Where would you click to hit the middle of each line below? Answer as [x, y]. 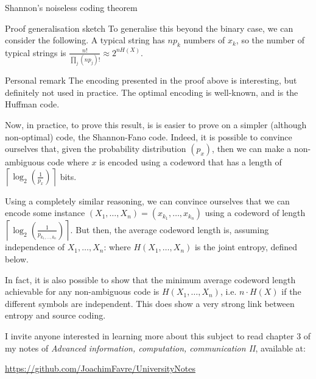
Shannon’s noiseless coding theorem [71, 7]
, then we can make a [252, 149]
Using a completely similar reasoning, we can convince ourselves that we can [147, 200]
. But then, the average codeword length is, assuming [170, 229]
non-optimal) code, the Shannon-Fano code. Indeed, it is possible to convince [149, 136]
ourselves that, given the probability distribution [96, 149]
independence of [35, 247]
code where [68, 162]
